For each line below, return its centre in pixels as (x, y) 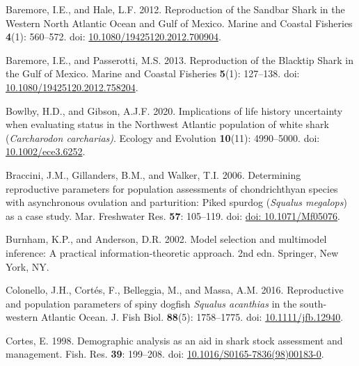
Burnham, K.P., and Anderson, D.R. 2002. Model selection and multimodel (166, 239)
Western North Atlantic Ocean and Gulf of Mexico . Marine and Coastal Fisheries (179, 23)
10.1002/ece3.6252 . (46, 151)
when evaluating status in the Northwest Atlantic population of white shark (167, 124)
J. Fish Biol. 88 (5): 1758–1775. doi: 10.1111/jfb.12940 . (227, 317)
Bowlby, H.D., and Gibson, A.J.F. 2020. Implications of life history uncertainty (174, 110)
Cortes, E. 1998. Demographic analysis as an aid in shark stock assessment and (174, 340)
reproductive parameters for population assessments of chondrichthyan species (172, 188)
